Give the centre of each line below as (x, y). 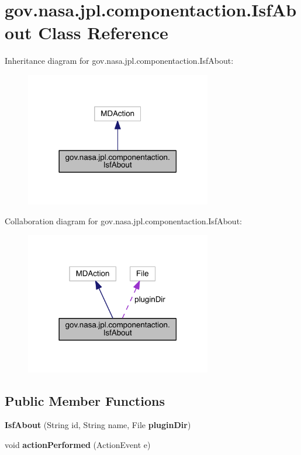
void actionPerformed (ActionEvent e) (78, 444)
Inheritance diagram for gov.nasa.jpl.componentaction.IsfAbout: (119, 61)
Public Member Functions (85, 400)
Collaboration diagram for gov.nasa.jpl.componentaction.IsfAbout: (123, 220)
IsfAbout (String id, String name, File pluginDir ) (98, 425)
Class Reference (103, 32)
